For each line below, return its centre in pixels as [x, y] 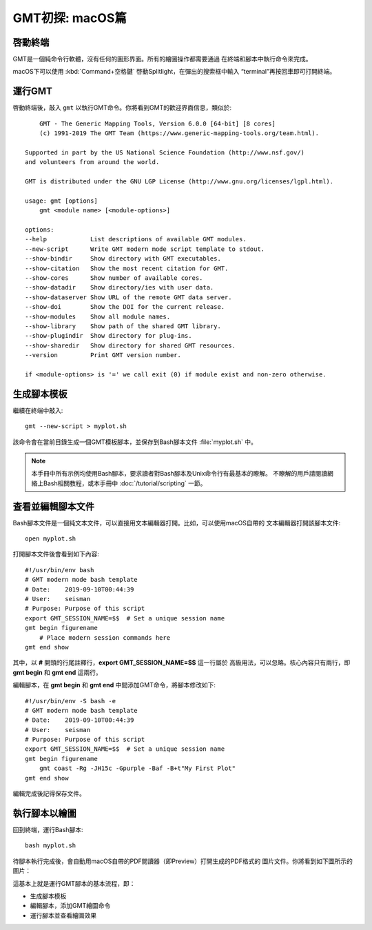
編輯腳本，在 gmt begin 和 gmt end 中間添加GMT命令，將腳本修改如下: [114, 685]
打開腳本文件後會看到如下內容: [56, 554]
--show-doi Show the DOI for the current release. [125, 307]
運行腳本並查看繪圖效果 [63, 915]
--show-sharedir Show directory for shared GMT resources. [130, 345]
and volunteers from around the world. [92, 162]
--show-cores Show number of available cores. [114, 278]
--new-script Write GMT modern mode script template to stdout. [145, 249]
